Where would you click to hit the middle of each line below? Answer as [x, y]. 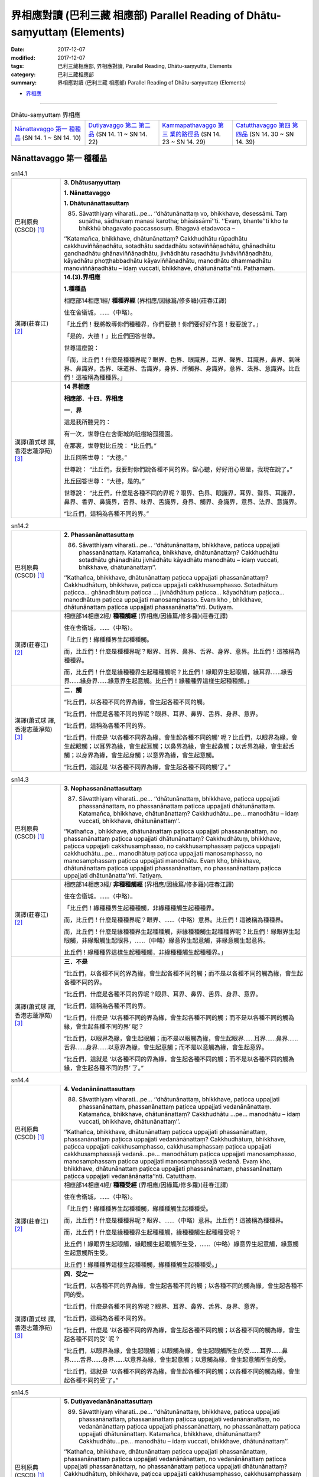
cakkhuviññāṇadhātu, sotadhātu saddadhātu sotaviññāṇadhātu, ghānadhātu [170, 246]
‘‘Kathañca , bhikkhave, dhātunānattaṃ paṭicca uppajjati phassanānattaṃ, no [171, 831]
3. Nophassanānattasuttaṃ [103, 788]
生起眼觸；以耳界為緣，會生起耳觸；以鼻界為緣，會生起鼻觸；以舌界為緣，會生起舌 [179, 746]
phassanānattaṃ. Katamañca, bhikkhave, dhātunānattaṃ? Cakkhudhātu [178, 552]
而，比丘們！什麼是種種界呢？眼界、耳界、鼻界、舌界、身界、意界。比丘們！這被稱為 [182, 652]
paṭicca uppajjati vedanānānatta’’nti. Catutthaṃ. [130, 1176]
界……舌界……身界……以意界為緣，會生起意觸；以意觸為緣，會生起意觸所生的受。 [177, 1360]
